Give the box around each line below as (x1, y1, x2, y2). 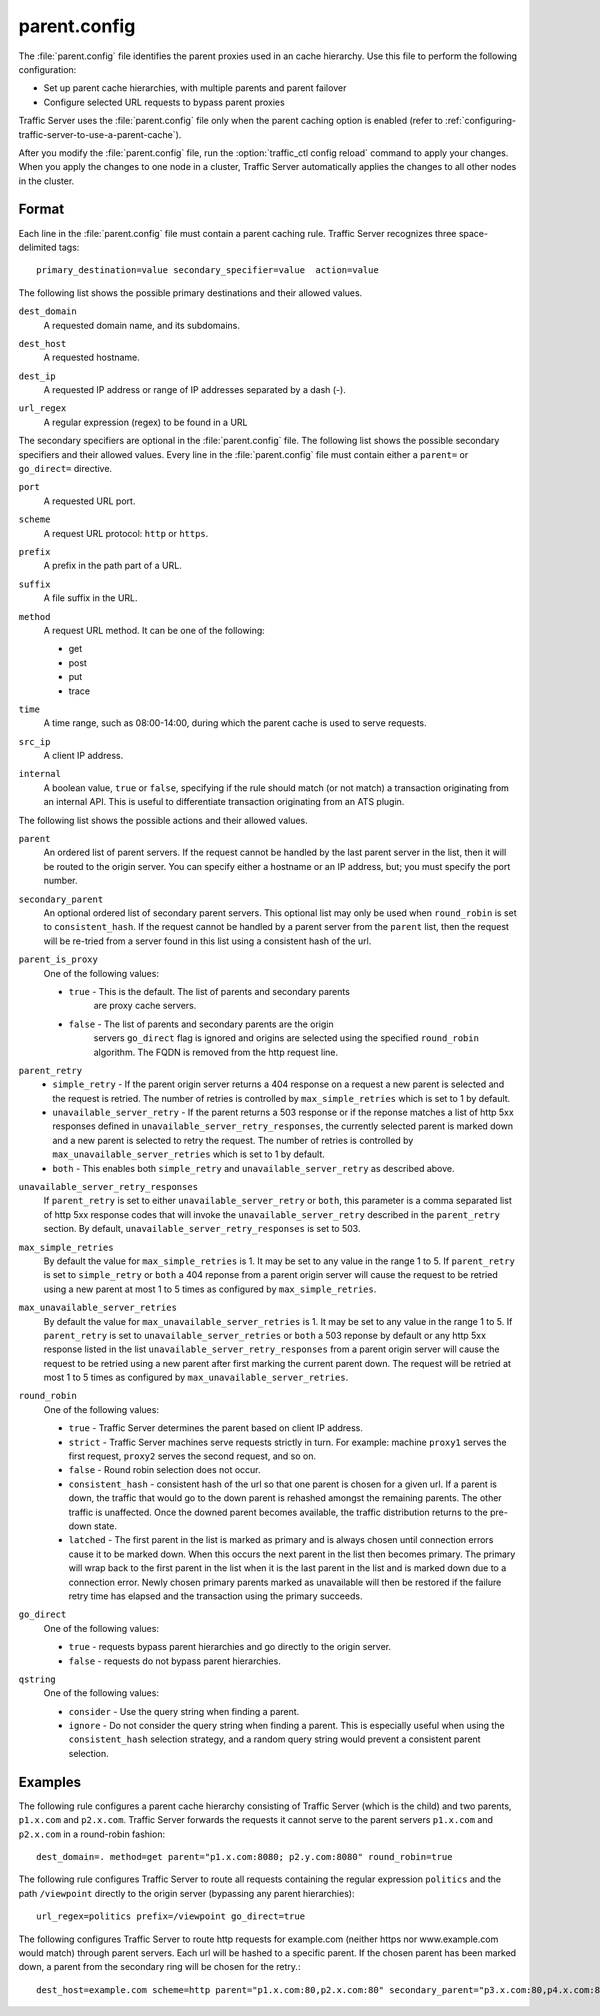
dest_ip (18, 370, 57, 382)
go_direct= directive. (18, 463, 113, 475)
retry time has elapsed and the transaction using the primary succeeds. (68, 1590, 363, 1602)
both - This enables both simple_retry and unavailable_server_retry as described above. (52, 1162, 455, 1174)
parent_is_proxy (18, 954, 99, 965)
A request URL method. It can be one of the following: (43, 624, 265, 636)
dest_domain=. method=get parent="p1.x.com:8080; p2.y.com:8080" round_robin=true (36, 1851, 453, 1862)
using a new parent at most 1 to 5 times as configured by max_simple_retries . (43, 1283, 377, 1295)
